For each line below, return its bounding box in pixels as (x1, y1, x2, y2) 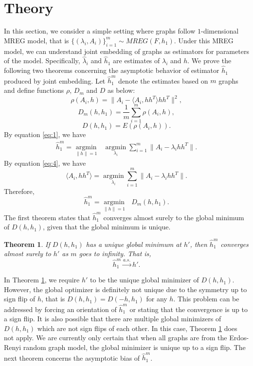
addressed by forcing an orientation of (4, 304, 117, 314)
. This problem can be (173, 294, 239, 304)
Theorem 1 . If (4, 239, 50, 249)
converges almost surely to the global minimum (103, 212, 244, 222)
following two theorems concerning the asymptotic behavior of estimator (4, 65, 219, 75)
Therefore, (4, 186, 35, 196)
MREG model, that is (4, 35, 69, 45)
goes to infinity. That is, (79, 248, 151, 259)
